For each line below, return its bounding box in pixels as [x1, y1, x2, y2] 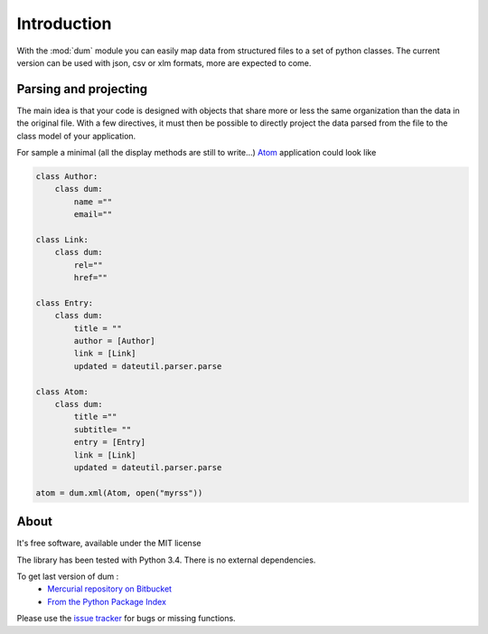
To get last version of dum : [16, 571, 119, 582]
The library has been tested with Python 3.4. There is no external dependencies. [16, 554, 316, 565]
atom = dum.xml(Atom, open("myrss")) [35, 487, 203, 497]
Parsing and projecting [16, 81, 148, 97]
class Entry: [35, 298, 94, 308]
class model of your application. [16, 130, 136, 141]
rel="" [73, 260, 103, 270]
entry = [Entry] [73, 437, 146, 448]
